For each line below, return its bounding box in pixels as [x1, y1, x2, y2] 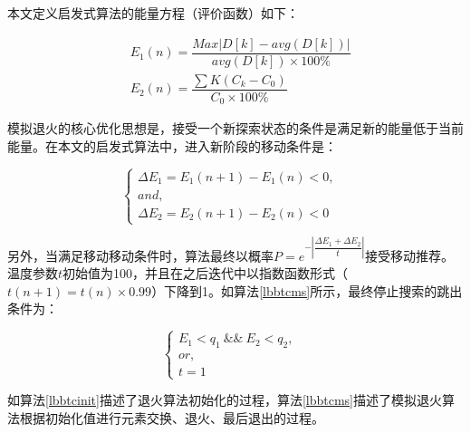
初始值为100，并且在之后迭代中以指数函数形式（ [62, 264, 349, 283]
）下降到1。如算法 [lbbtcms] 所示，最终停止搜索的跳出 [151, 281, 463, 300]
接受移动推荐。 [365, 245, 454, 265]
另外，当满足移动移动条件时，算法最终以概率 [7, 245, 274, 265]
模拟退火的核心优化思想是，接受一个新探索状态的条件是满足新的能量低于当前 [7, 119, 464, 138]
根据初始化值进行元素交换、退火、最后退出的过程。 [19, 408, 324, 427]
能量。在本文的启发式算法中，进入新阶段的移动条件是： [7, 136, 337, 155]
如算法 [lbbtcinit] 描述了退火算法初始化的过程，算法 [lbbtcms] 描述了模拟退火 [7, 390, 443, 409]
